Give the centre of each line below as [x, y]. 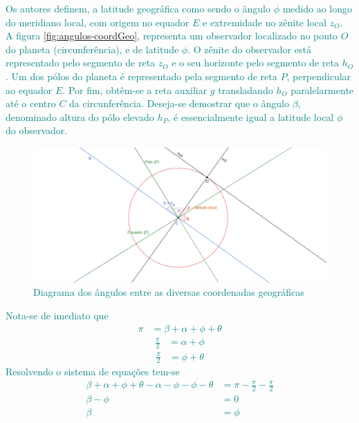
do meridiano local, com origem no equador [98, 22]
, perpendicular [319, 76]
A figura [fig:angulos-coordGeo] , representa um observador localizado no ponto [172, 36]
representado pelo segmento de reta [81, 63]
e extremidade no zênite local [265, 22]
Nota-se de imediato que [57, 315]
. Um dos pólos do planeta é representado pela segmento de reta [141, 76]
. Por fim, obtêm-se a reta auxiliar [135, 90]
